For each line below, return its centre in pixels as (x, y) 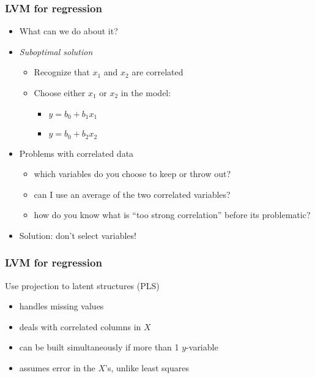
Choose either (60, 93)
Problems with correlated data (76, 153)
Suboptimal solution (56, 51)
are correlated (157, 72)
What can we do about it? (69, 31)
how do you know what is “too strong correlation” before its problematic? (172, 215)
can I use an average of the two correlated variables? (132, 194)
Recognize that (62, 72)
